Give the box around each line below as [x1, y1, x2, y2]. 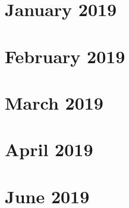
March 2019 [5, 90, 103, 114]
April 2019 [5, 137, 93, 162]
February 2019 [5, 44, 125, 68]
